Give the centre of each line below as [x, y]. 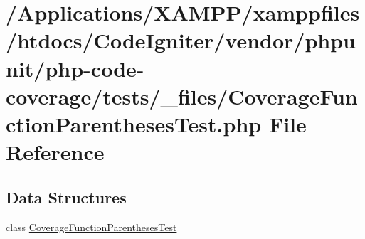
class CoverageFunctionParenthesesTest [91, 227]
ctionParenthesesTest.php [134, 123]
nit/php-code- [75, 68]
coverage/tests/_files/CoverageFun [182, 96]
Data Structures [66, 197]
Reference [55, 152]
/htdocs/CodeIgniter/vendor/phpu [181, 40]
